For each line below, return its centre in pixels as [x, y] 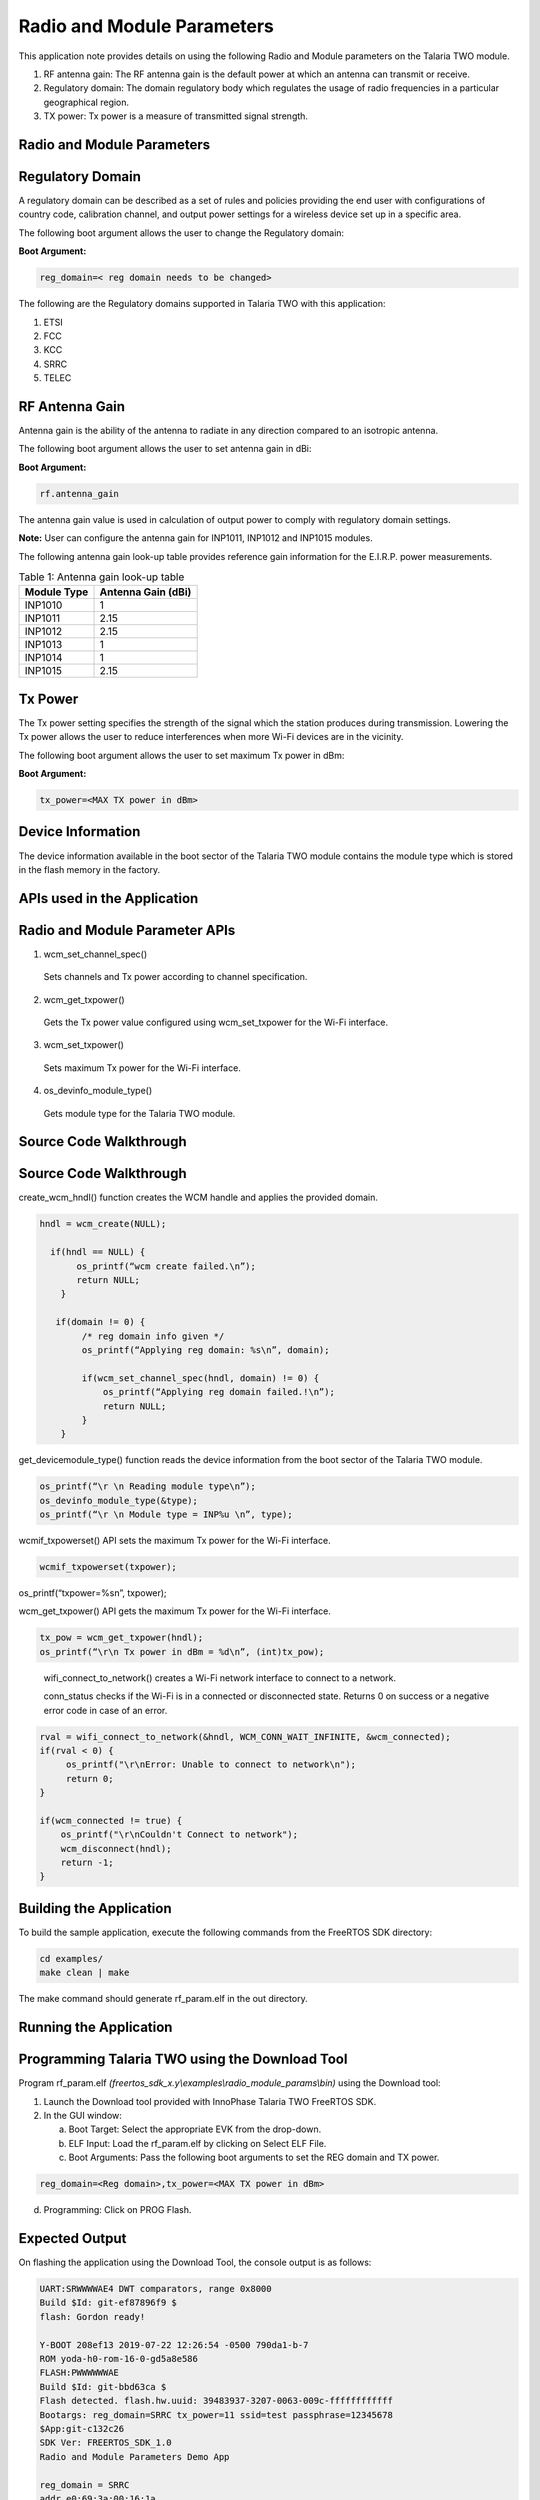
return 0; [89, 1778]
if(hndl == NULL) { [98, 1252]
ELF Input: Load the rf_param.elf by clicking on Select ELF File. [197, 2143]
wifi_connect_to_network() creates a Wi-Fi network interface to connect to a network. [220, 1677]
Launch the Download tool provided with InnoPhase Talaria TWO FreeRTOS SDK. [210, 2101]
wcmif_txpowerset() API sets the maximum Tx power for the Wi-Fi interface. [174, 1541]
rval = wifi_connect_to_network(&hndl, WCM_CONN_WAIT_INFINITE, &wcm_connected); [245, 1736]
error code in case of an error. [105, 1710]
